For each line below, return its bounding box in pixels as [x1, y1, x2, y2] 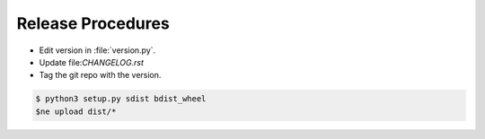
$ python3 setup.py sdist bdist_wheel [35, 94, 207, 104]
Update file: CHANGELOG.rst [39, 56, 144, 67]
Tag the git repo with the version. [39, 70, 162, 81]
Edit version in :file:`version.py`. [39, 45, 156, 56]
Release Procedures [16, 13, 170, 33]
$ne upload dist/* [35, 106, 117, 117]
